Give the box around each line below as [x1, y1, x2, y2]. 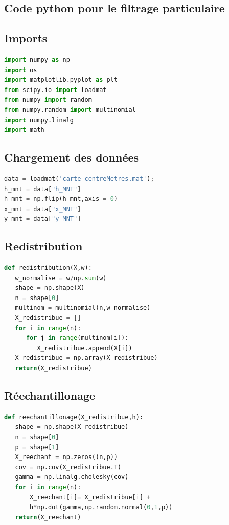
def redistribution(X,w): [4, 264, 92, 272]
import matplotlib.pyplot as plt [4, 76, 118, 84]
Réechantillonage [4, 387, 96, 403]
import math [4, 126, 44, 134]
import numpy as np [4, 56, 70, 63]
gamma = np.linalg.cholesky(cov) [15, 473, 129, 481]
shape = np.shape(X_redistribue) [15, 423, 129, 431]
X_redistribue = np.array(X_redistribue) [15, 354, 158, 362]
